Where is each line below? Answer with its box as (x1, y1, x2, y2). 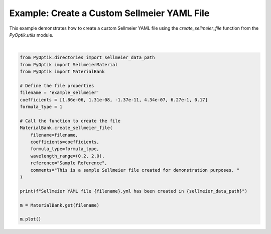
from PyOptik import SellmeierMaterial (20, 62, 118, 67)
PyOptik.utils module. (9, 32, 54, 38)
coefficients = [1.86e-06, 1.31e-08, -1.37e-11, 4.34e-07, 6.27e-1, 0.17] (20, 97, 208, 102)
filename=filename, (30, 132, 79, 138)
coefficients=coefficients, (30, 139, 100, 145)
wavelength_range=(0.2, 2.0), (30, 153, 105, 159)
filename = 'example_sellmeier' (20, 90, 100, 95)
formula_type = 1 (20, 104, 63, 110)
